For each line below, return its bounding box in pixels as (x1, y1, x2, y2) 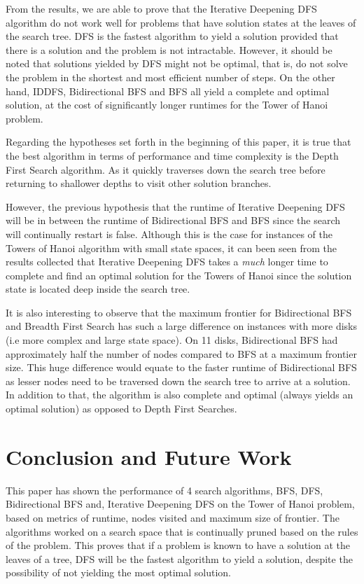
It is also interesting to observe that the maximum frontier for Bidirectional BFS (6, 305, 352, 319)
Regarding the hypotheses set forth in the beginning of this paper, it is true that (6, 134, 351, 149)
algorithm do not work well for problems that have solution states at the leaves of (6, 15, 356, 29)
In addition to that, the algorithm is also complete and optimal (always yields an (6, 387, 353, 402)
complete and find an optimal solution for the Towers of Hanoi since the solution (6, 267, 352, 282)
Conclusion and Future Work (6, 442, 292, 471)
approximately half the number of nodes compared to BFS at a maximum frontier (6, 346, 357, 361)
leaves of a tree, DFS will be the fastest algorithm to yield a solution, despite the (6, 551, 353, 566)
